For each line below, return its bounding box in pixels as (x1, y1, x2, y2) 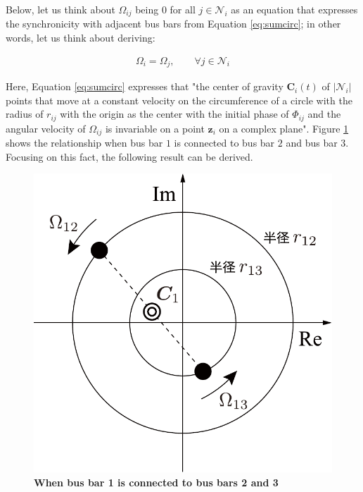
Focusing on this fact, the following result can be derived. (6, 149, 253, 164)
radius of (6, 106, 44, 121)
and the (307, 106, 341, 121)
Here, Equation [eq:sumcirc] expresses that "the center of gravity (6, 79, 284, 94)
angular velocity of (6, 121, 86, 135)
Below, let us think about (6, 2, 115, 16)
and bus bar (286, 135, 338, 150)
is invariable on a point (105, 121, 205, 135)
